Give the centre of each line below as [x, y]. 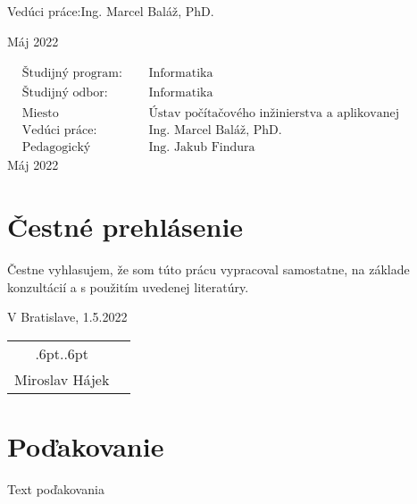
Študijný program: [72, 74]
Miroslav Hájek [62, 379]
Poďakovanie [86, 446]
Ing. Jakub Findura [202, 148]
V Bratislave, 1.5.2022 [67, 317]
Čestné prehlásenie [125, 227]
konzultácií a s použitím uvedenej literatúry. [128, 286]
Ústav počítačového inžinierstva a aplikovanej [274, 114]
